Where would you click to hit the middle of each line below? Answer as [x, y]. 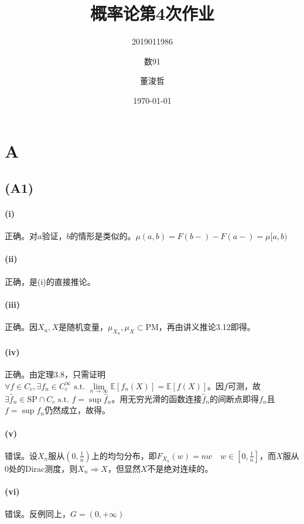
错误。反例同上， [37, 514]
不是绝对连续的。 [180, 468]
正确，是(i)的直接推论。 [50, 281]
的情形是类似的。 [103, 236]
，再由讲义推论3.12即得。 [207, 327]
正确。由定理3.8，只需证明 [55, 374]
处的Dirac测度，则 [43, 468]
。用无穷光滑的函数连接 [157, 398]
